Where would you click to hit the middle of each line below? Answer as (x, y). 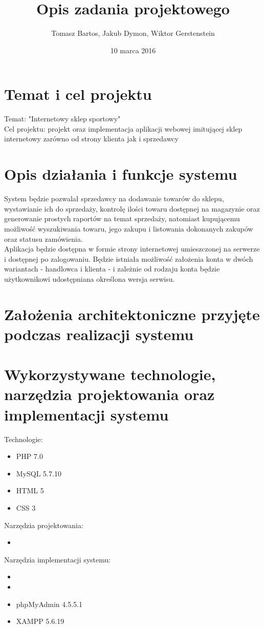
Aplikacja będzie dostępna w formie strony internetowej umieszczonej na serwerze (132, 249)
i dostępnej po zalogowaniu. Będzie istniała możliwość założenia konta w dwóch (129, 258)
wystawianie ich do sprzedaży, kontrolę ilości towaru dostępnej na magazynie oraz (132, 208)
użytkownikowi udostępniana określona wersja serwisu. (90, 278)
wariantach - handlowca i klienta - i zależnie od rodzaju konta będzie (112, 269)
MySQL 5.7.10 (39, 473)
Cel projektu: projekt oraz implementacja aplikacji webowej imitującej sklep (123, 128)
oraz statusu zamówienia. (43, 238)
